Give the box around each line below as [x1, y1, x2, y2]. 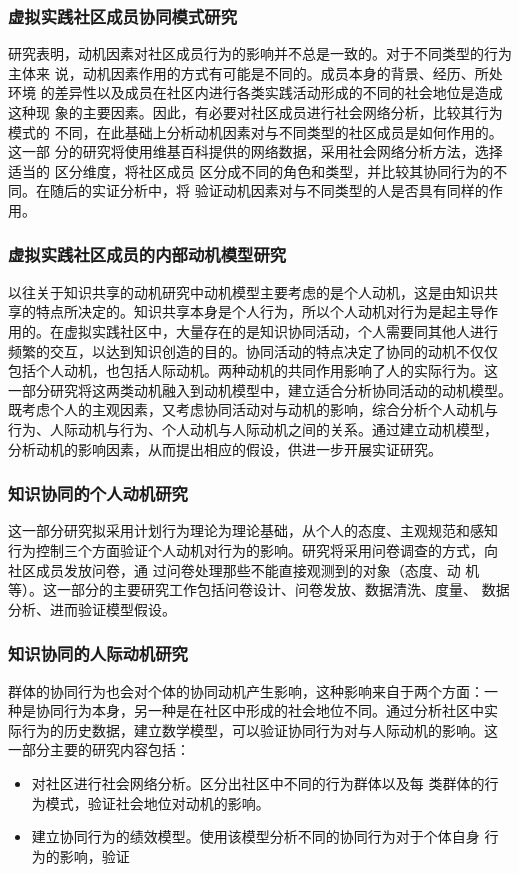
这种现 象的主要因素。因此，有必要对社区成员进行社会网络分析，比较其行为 [8, 102, 503, 122]
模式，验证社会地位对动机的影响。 [45, 792, 270, 813]
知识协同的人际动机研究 [8, 641, 188, 666]
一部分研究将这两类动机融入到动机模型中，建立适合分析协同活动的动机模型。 [8, 379, 512, 400]
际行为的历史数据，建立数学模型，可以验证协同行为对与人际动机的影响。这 [8, 719, 498, 740]
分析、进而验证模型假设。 [8, 598, 176, 619]
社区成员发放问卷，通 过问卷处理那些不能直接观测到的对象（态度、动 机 [8, 559, 480, 580]
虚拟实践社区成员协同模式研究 [8, 3, 238, 28]
